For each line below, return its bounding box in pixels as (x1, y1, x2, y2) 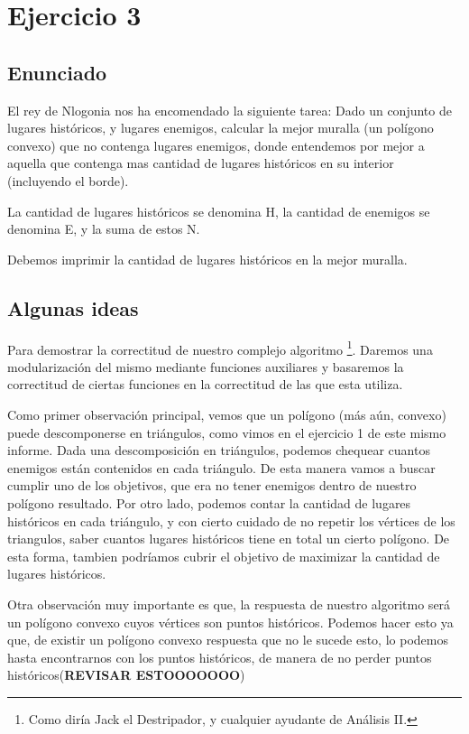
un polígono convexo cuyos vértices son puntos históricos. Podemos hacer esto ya (7, 612, 454, 631)
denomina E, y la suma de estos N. (7, 219, 200, 238)
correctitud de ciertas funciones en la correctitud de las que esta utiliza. (7, 375, 403, 394)
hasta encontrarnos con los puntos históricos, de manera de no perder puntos (7, 647, 432, 666)
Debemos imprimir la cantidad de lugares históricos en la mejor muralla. (7, 249, 408, 268)
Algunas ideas (7, 293, 139, 321)
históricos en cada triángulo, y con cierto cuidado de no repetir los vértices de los (7, 511, 455, 530)
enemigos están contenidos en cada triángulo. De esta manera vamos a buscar (7, 458, 436, 477)
